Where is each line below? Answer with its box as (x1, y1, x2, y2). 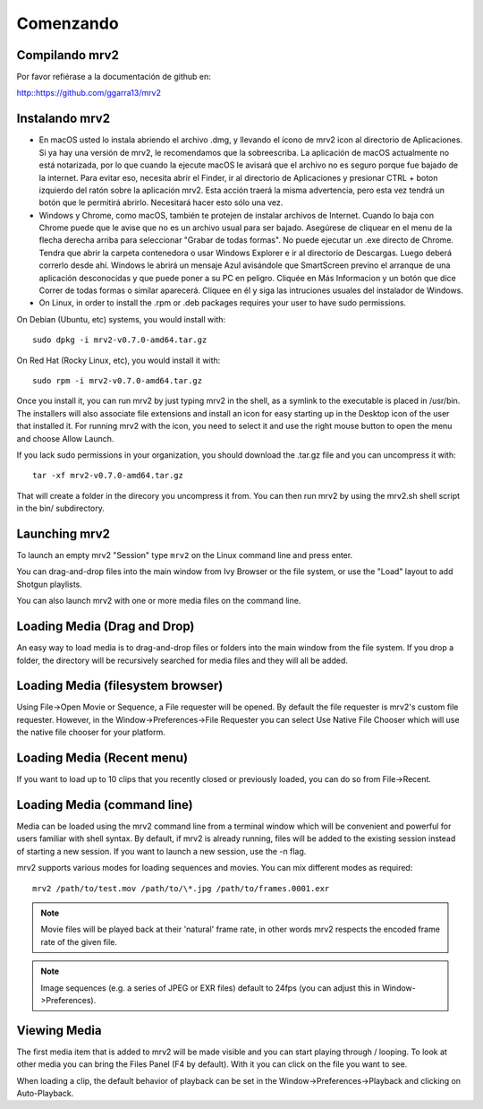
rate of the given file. (40, 936, 118, 947)
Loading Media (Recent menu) (16, 751, 188, 765)
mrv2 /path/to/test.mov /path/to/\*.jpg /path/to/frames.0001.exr (32, 883, 330, 893)
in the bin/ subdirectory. (16, 503, 105, 514)
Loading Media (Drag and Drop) (16, 619, 195, 634)
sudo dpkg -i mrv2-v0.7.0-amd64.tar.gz (32, 335, 208, 345)
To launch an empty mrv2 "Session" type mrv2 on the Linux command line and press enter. (16, 550, 353, 561)
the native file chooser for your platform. (16, 726, 165, 738)
